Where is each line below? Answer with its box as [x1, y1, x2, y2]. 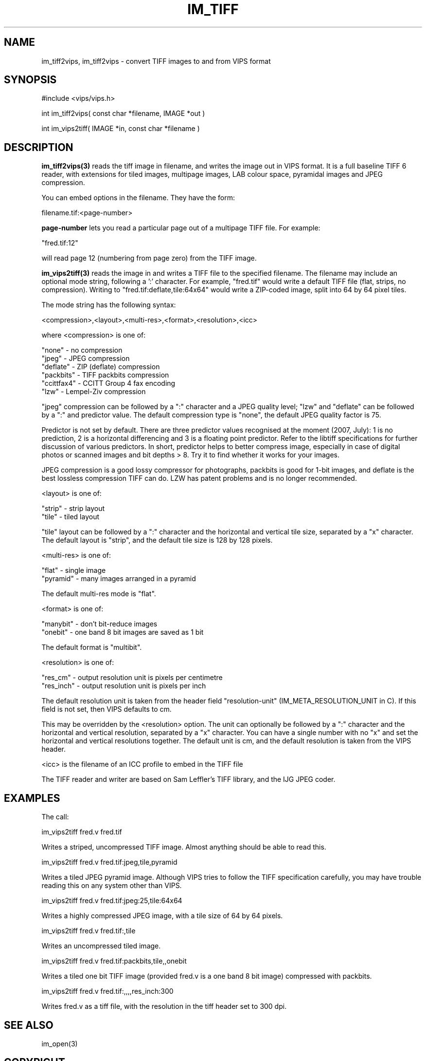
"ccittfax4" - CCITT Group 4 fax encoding [41, 379, 176, 388]
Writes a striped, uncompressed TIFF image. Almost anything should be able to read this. [41, 843, 326, 852]
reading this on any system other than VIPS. [41, 881, 182, 890]
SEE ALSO [4, 1019, 53, 1031]
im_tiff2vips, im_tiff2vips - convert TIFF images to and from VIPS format [41, 57, 271, 65]
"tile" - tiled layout [41, 512, 99, 521]
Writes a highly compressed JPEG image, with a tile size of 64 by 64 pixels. [41, 911, 283, 920]
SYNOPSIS [4, 74, 57, 86]
